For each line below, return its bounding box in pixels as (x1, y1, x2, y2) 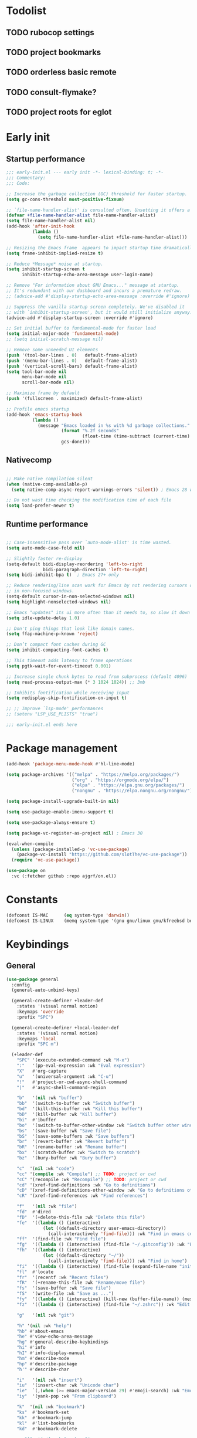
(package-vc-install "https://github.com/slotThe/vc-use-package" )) (16, 852, 188, 857)
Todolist (6, 4, 47, 18)
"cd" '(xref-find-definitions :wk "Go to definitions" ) (16, 1182, 157, 1188)
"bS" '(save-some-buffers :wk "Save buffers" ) (16, 1133, 135, 1139)
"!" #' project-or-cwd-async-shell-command (16, 1079, 127, 1085)
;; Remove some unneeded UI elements (6, 347, 98, 353)
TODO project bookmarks (6, 47, 101, 57)
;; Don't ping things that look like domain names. (6, 626, 135, 632)
